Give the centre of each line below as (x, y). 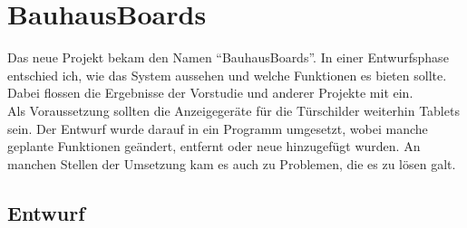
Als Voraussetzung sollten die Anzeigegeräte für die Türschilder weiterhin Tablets (233, 110)
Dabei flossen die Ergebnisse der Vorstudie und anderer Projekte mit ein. (210, 93)
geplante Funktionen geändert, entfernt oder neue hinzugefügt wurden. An (214, 146)
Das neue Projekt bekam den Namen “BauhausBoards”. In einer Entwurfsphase (228, 57)
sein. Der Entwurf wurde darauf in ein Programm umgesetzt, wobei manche (218, 128)
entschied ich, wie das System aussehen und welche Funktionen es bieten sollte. (227, 75)
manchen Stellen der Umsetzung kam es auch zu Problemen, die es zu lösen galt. (232, 163)
